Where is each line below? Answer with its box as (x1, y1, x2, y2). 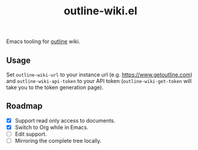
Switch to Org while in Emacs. (14, 124, 89, 131)
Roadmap (6, 101, 43, 111)
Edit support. (14, 130, 47, 137)
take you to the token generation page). (6, 84, 103, 91)
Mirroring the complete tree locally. (14, 137, 102, 144)
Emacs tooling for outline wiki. (6, 38, 81, 45)
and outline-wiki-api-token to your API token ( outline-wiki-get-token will (6, 78, 192, 84)
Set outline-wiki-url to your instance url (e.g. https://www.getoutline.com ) (6, 71, 193, 78)
